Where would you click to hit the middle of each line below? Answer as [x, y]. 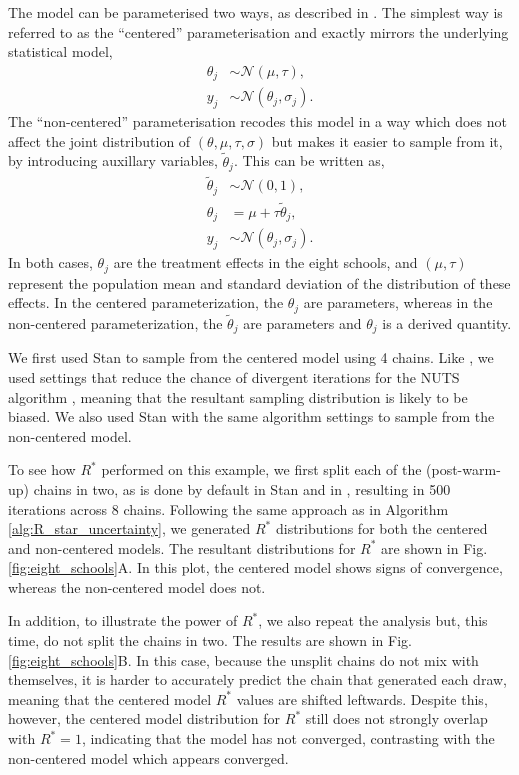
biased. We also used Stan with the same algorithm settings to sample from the [251, 416]
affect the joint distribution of [99, 140]
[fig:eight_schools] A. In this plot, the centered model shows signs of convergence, [255, 567]
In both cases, [50, 262]
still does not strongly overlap [396, 718]
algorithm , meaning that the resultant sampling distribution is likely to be [238, 396]
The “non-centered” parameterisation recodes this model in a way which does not [257, 121]
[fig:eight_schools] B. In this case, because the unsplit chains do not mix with [243, 659]
